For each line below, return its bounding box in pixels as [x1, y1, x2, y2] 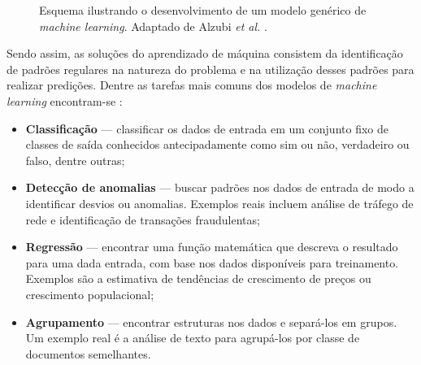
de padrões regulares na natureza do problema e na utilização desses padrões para [7, 60, 414, 77]
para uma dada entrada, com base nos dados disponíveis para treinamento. [25, 254, 399, 271]
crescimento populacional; [25, 285, 154, 302]
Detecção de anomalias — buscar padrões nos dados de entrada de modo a [25, 179, 414, 196]
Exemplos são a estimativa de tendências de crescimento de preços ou [25, 270, 371, 287]
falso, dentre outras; [25, 151, 125, 168]
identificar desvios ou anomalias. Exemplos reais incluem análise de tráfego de [25, 194, 414, 211]
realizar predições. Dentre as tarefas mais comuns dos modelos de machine [7, 76, 377, 93]
